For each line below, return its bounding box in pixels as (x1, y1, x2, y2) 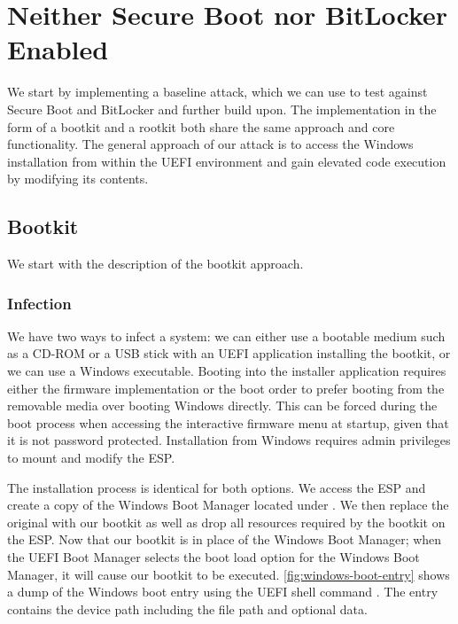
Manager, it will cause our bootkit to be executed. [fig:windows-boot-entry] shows (7, 565, 450, 583)
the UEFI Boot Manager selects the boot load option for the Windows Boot (7, 548, 420, 566)
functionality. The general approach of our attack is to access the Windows (7, 135, 414, 153)
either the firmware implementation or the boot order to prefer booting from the (7, 378, 445, 397)
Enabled (7, 31, 109, 67)
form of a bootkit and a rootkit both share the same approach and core (7, 117, 395, 136)
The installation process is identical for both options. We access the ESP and (7, 478, 426, 496)
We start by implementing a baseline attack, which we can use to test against (7, 82, 428, 101)
